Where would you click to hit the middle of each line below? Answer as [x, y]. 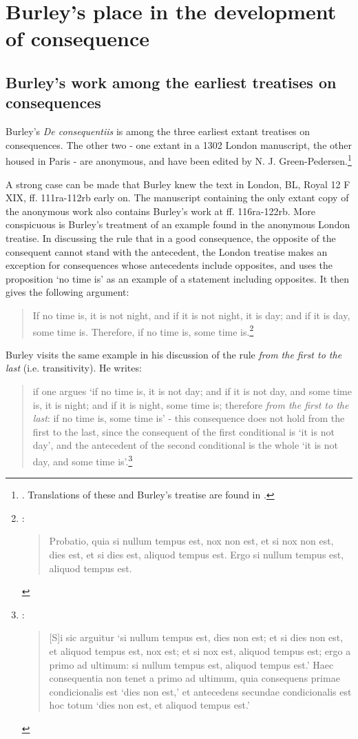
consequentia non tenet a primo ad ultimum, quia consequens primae [194, 678]
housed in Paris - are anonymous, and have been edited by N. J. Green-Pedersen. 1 [179, 160]
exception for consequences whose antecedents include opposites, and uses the [169, 265]
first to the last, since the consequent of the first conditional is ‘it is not [183, 431]
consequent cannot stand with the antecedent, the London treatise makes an [167, 251]
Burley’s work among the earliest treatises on [171, 82]
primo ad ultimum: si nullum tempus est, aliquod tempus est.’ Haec [191, 664]
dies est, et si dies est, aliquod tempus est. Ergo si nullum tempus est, [197, 554]
